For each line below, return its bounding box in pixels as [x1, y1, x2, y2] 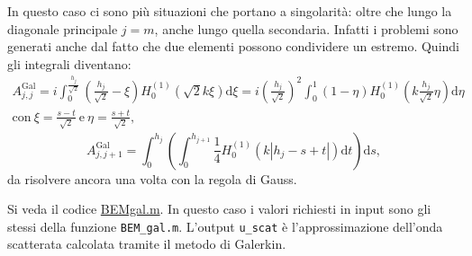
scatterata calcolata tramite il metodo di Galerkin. [7, 234, 286, 253]
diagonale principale [7, 19, 118, 38]
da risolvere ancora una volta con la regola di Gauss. [7, 169, 297, 188]
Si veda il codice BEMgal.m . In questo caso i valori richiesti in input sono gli [7, 199, 431, 218]
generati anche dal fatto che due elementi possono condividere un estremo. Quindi [7, 37, 460, 56]
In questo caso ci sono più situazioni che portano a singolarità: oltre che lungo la [7, 2, 452, 20]
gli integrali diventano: [7, 54, 132, 73]
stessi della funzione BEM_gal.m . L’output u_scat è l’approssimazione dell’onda [7, 216, 443, 235]
